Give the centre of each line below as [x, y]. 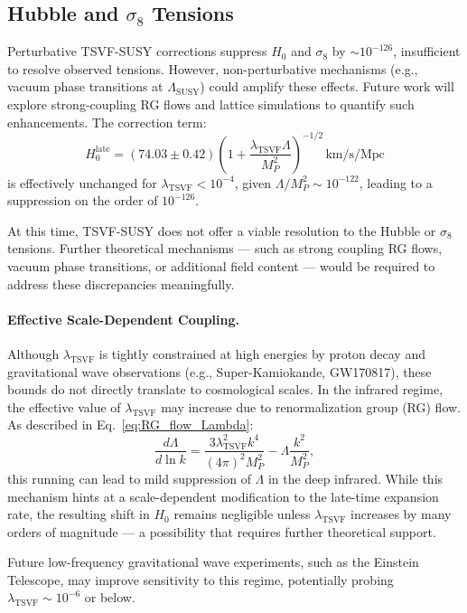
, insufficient [427, 51]
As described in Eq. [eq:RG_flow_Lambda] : [131, 424]
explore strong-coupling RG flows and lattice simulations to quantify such [211, 104]
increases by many [401, 514]
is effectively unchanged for [82, 182]
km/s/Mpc [355, 154]
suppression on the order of [83, 200]
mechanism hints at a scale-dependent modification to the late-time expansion [223, 496]
